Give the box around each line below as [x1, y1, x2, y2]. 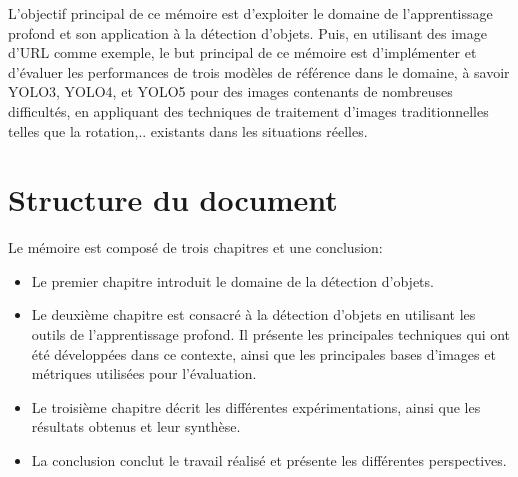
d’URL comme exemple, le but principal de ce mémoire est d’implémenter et [8, 42, 477, 63]
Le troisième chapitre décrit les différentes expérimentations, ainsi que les [31, 396, 481, 417]
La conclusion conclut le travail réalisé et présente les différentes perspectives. [31, 450, 507, 471]
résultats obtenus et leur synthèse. [31, 416, 241, 437]
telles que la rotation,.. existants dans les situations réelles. [8, 120, 368, 141]
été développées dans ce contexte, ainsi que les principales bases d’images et [31, 343, 496, 364]
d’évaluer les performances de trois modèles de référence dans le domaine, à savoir [8, 61, 510, 82]
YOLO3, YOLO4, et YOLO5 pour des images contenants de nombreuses [8, 81, 453, 102]
